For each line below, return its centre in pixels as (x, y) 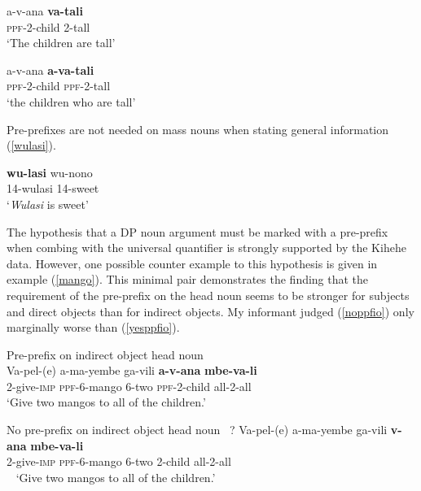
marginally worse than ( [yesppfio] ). (93, 327)
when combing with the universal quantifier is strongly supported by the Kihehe (206, 248)
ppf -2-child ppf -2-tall (59, 86)
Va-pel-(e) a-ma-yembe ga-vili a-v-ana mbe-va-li (132, 370)
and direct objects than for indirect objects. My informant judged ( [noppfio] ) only (210, 311)
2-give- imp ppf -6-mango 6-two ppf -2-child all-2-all (129, 386)
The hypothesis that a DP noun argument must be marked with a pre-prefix (197, 231)
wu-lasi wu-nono (50, 172)
